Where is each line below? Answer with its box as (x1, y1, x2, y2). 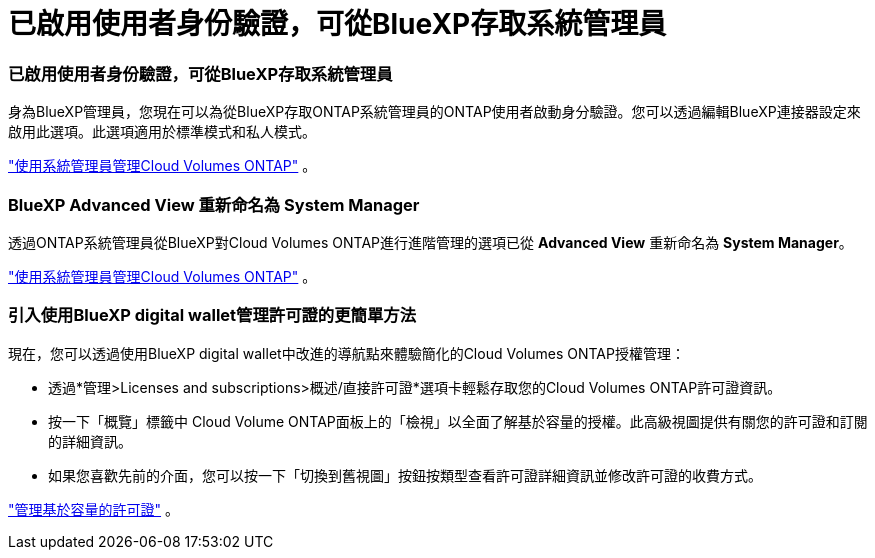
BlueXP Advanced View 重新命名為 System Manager (8, 194, 420, 215)
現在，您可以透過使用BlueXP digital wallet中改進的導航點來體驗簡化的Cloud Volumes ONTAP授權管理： (8, 344, 685, 362)
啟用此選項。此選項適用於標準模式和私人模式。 (8, 123, 316, 141)
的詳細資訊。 (48, 432, 132, 450)
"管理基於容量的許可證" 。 (8, 500, 179, 518)
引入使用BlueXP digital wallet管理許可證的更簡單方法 (8, 305, 417, 326)
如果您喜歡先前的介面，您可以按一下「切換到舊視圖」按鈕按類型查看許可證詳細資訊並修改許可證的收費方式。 (48, 466, 762, 484)
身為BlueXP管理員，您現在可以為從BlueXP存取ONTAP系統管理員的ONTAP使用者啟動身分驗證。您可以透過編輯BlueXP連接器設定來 (8, 103, 861, 121)
